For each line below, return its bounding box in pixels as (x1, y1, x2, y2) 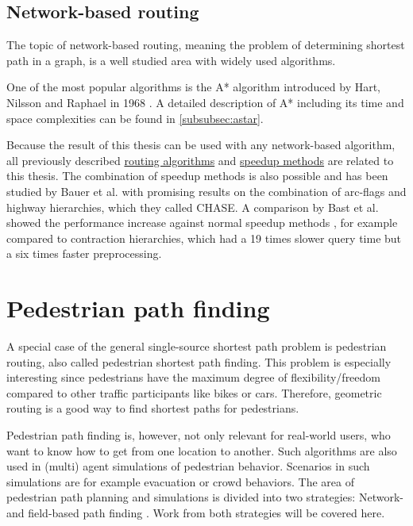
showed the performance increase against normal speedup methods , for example (6, 214, 398, 231)
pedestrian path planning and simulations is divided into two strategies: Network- (6, 489, 403, 505)
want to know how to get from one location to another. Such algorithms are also (6, 442, 397, 459)
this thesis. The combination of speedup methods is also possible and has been (6, 167, 388, 184)
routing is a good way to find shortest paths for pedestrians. (6, 400, 299, 417)
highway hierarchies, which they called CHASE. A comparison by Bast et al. (6, 198, 379, 215)
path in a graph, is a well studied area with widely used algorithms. (6, 52, 336, 68)
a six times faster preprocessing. (6, 245, 162, 262)
